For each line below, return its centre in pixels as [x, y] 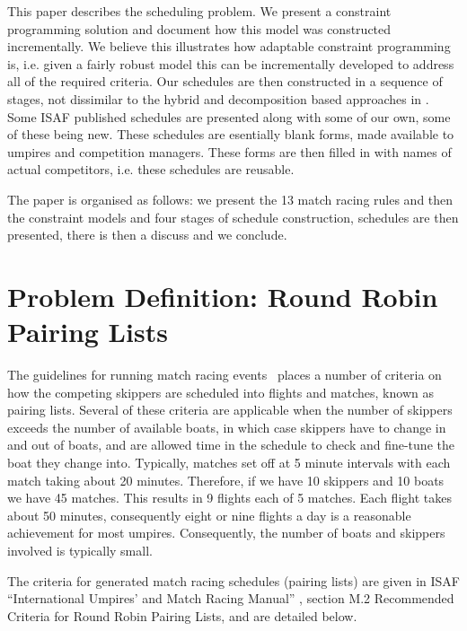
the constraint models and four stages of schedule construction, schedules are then [233, 217]
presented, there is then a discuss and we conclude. [147, 235]
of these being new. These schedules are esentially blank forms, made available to [231, 134]
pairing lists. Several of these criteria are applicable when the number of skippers [230, 410]
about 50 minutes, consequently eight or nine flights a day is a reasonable [209, 515]
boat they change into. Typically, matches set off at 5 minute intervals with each [229, 462]
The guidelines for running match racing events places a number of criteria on [225, 375]
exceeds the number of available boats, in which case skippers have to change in [227, 427]
